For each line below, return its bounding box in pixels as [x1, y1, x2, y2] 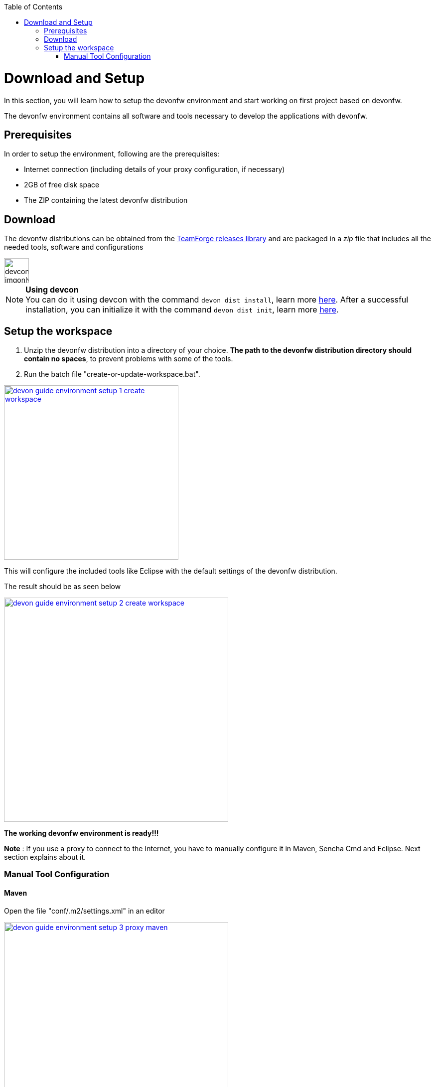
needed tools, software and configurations [4, 243, 144, 252]
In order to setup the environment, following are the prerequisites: [4, 150, 220, 158]
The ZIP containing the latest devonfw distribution [24, 196, 188, 205]
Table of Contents [4, 2, 63, 11]
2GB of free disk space [24, 180, 100, 189]
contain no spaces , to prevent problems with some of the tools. [24, 354, 233, 363]
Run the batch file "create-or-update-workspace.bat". [24, 370, 200, 379]
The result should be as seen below [4, 582, 121, 591]
